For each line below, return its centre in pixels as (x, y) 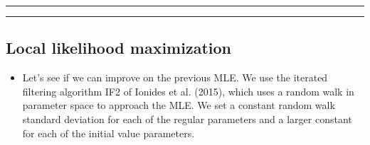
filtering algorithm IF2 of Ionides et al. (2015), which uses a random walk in (188, 91)
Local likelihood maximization (118, 48)
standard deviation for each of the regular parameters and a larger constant (187, 118)
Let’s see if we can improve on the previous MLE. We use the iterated (175, 77)
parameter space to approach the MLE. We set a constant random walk (179, 105)
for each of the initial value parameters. (109, 133)
